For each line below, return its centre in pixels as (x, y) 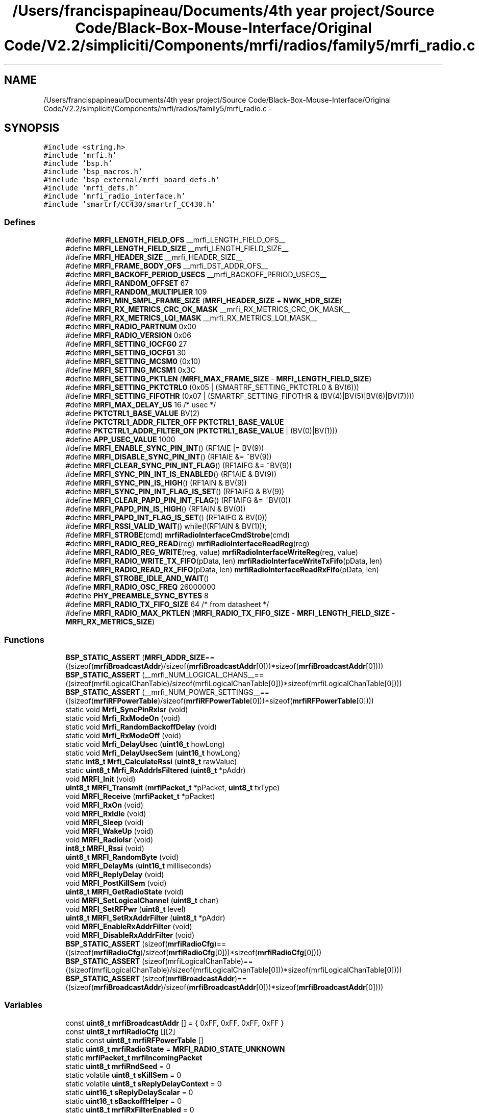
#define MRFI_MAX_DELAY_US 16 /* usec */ (141, 405)
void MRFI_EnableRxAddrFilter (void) (129, 926)
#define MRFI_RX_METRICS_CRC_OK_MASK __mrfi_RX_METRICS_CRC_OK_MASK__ (208, 309)
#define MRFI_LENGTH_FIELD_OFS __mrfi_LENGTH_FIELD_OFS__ (175, 240)
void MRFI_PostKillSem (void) (116, 883)
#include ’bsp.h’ (78, 164)
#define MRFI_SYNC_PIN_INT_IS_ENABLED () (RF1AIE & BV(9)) (171, 474)
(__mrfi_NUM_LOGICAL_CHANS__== (203, 674)
